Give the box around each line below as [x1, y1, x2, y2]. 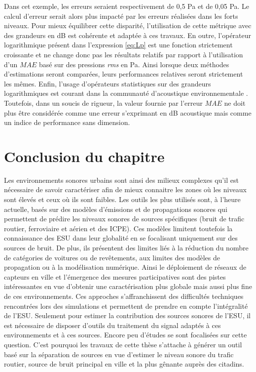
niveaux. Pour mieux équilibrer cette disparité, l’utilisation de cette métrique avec [4, 20, 252, 31]
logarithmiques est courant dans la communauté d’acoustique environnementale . [4, 88, 248, 98]
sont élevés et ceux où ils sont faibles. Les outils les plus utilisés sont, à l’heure [4, 194, 241, 205]
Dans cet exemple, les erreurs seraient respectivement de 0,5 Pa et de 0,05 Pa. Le [4, 1, 250, 11]
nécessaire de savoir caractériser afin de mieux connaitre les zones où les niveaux [4, 184, 247, 195]
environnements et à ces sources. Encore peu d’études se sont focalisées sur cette [4, 330, 247, 340]
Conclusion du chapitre [4, 146, 165, 166]
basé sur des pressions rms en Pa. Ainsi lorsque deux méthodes [39, 59, 229, 69]
